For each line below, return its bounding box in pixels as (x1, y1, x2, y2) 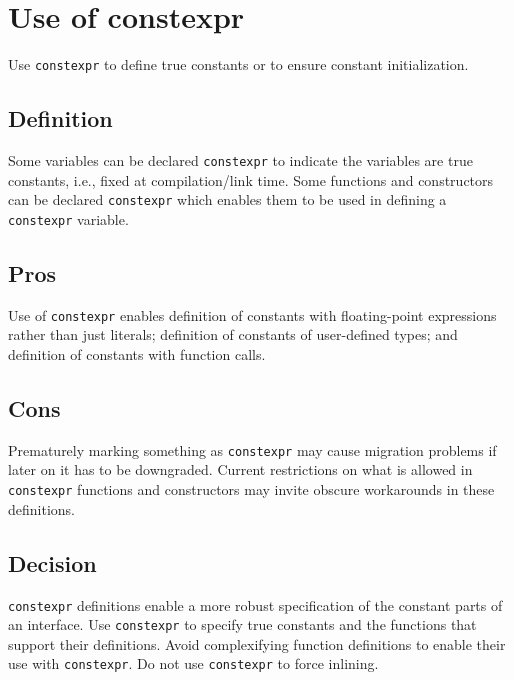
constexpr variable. (8, 208, 129, 229)
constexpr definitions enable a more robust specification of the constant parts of (8, 594, 503, 615)
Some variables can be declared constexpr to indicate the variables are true (8, 149, 473, 170)
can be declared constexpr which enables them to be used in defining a (8, 189, 447, 210)
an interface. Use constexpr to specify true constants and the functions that (8, 614, 477, 635)
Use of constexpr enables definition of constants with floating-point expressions (8, 304, 497, 325)
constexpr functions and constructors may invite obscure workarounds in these (8, 479, 495, 500)
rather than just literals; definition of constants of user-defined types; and (8, 324, 458, 345)
